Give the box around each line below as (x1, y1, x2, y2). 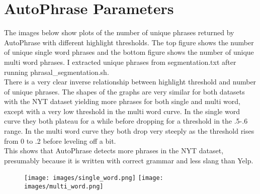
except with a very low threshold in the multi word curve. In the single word (4, 106, 240, 116)
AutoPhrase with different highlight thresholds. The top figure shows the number (4, 37, 254, 47)
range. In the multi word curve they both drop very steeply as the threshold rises (4, 126, 254, 136)
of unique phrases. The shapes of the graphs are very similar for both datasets (4, 86, 245, 96)
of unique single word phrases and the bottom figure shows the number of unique (4, 47, 254, 57)
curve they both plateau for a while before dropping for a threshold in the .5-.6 (4, 116, 248, 126)
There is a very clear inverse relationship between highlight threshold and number (4, 76, 256, 87)
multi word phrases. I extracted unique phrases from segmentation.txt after (4, 56, 236, 67)
